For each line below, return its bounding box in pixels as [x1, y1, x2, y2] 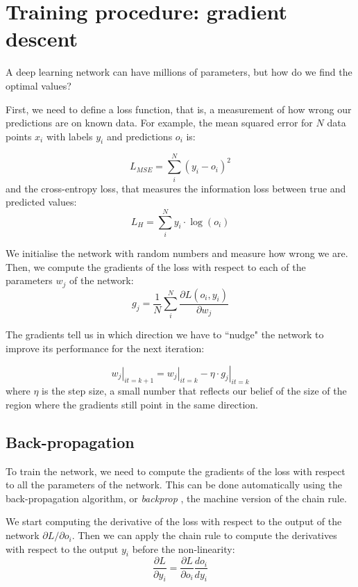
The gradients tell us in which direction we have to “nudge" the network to [6, 327, 324, 342]
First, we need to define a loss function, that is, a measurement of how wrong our [6, 101, 352, 116]
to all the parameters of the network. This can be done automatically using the [6, 477, 342, 492]
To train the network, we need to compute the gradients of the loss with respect [6, 463, 346, 478]
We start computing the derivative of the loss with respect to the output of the [6, 514, 342, 529]
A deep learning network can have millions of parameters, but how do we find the [6, 65, 352, 79]
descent [6, 24, 78, 53]
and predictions [106, 129, 173, 143]
